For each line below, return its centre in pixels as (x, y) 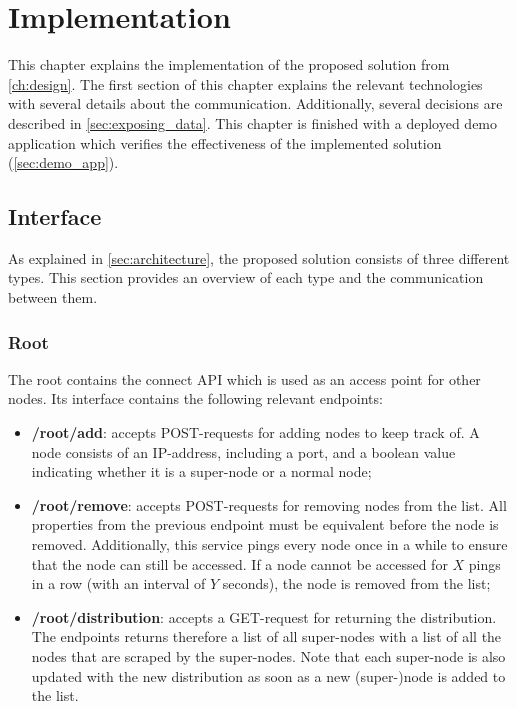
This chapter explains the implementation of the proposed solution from (229, 64)
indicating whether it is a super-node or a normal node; (201, 471)
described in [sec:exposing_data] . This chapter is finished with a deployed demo (253, 122)
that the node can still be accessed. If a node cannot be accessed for (239, 563)
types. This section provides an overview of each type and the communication (246, 277)
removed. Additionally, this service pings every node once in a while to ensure (269, 544)
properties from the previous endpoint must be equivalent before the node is (265, 524)
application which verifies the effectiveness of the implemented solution (225, 142)
